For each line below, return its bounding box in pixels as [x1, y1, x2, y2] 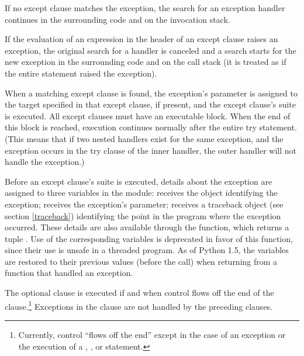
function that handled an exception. [5, 267, 133, 279]
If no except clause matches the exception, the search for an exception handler [5, 2, 285, 13]
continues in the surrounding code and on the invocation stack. [5, 13, 230, 25]
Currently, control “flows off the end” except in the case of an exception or [18, 328, 286, 340]
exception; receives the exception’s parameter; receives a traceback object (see [5, 198, 284, 210]
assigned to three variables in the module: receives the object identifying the [5, 186, 278, 199]
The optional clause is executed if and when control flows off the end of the [5, 286, 274, 299]
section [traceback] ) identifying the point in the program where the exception [5, 209, 281, 222]
